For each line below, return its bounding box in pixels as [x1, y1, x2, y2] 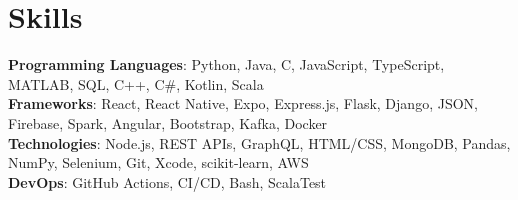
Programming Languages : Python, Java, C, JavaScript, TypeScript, [8, 54, 445, 75]
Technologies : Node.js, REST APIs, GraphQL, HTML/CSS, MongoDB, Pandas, [8, 132, 511, 153]
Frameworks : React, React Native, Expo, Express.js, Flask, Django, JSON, [8, 93, 478, 114]
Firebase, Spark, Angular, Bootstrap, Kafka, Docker [8, 112, 328, 133]
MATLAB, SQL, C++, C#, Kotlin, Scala [8, 73, 264, 94]
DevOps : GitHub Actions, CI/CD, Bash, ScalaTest [8, 171, 327, 192]
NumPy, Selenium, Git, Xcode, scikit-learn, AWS [8, 152, 309, 173]
